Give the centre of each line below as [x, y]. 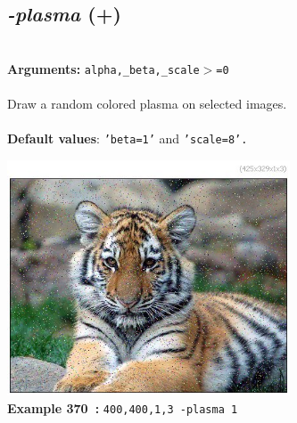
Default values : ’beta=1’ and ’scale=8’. [128, 138]
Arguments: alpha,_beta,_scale [103, 68]
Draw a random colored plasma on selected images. [147, 104]
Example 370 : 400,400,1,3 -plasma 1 [123, 408]
